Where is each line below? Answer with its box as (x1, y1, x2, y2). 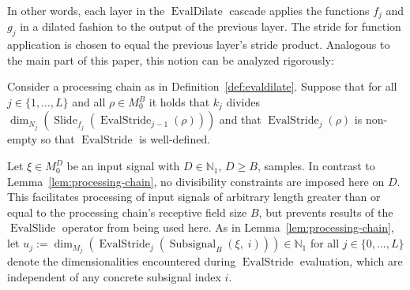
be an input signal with (66, 158, 180, 174)
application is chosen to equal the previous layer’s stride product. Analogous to (7, 36, 390, 53)
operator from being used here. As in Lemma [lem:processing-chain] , (62, 219, 394, 236)
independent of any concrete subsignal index (7, 268, 221, 284)
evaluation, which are (299, 253, 403, 270)
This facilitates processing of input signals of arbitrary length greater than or (7, 188, 381, 205)
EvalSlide (9, 223, 56, 235)
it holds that (149, 94, 210, 110)
